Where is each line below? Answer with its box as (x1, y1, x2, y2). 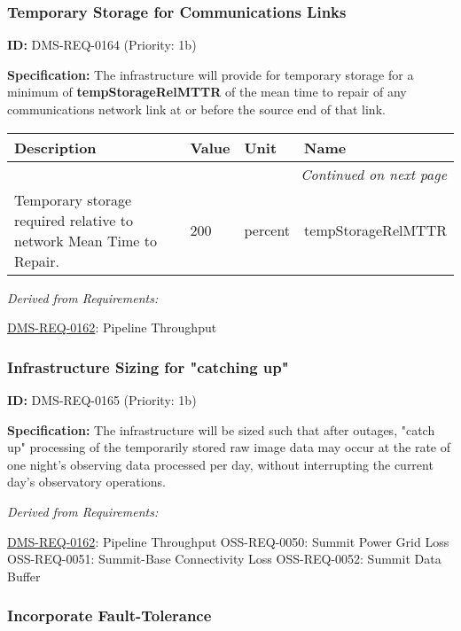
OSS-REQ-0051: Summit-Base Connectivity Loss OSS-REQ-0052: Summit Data (7, 549, 441, 568)
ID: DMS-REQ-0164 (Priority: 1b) (7, 35, 197, 54)
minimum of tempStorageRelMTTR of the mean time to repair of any (7, 82, 407, 101)
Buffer (7, 566, 41, 585)
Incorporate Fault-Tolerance (7, 604, 212, 627)
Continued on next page (301, 163, 447, 184)
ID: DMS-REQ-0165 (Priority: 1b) (7, 391, 197, 409)
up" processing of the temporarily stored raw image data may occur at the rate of (7, 438, 450, 456)
